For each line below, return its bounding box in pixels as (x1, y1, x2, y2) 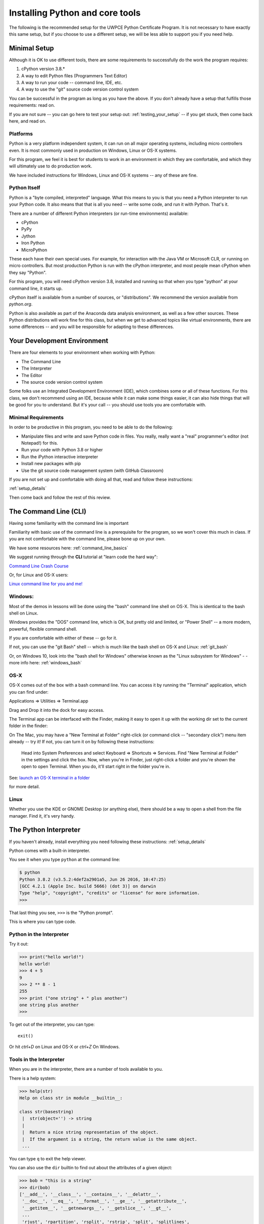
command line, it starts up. (9, 285, 63, 291)
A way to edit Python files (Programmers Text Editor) (21, 72, 128, 78)
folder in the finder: (9, 723, 48, 729)
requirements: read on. (9, 102, 55, 108)
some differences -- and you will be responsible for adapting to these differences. (9, 324, 175, 330)
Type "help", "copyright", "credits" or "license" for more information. (19, 890, 200, 896)
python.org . (9, 301, 33, 307)
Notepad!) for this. (21, 440, 58, 446)
